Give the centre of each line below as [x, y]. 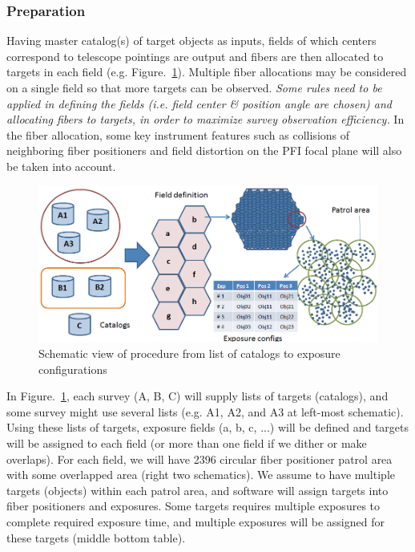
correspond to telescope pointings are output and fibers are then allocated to [195, 56]
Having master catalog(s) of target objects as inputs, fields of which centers [191, 41]
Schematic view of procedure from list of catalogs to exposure [189, 353]
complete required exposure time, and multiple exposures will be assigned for [195, 521]
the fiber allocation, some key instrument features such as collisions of [178, 134]
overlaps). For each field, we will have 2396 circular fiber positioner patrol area [199, 459]
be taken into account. [61, 166]
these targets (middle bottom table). [96, 537]
